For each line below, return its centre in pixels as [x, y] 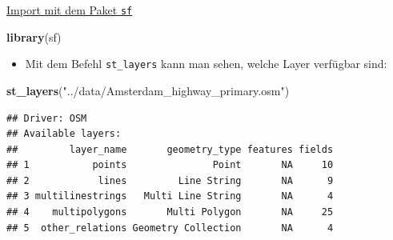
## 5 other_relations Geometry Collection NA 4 [170, 228]
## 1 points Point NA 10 [170, 165]
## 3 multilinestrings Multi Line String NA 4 [170, 196]
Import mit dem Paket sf [70, 10]
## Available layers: [64, 134]
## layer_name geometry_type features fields [170, 149]
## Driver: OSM [47, 118]
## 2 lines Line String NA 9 [170, 180]
